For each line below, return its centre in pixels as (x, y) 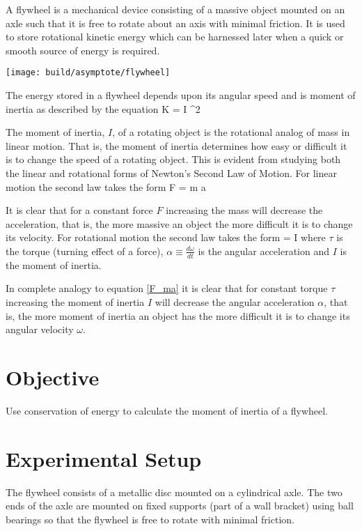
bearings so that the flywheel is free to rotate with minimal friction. (150, 519)
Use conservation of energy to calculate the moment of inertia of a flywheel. (167, 410)
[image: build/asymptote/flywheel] (88, 73)
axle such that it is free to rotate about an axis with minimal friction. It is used (175, 23)
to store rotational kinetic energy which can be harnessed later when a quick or (175, 37)
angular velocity (40, 329)
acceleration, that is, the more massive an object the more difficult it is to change (179, 223)
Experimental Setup (104, 458)
